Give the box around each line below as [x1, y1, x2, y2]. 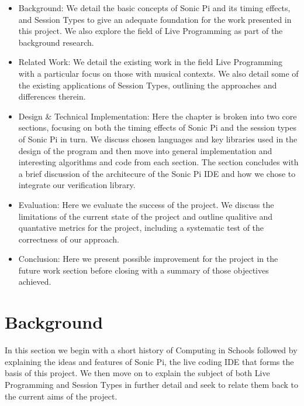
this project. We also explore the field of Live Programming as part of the [18, 25, 283, 37]
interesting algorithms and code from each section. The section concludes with [18, 156, 299, 168]
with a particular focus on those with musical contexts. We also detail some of [18, 67, 299, 79]
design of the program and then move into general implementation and [18, 144, 272, 156]
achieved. [18, 275, 51, 288]
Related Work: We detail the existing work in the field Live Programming [18, 56, 282, 68]
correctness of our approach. [18, 233, 119, 245]
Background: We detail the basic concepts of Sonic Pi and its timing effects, [18, 2, 291, 13]
